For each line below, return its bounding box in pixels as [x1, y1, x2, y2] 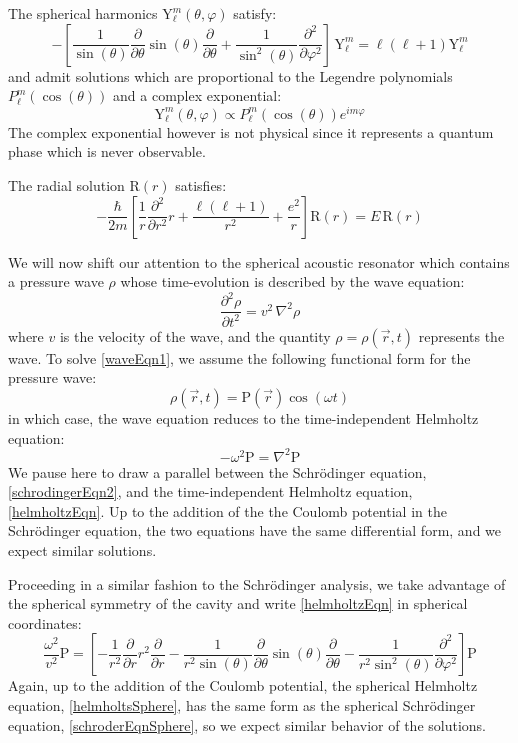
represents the [418, 325, 505, 346]
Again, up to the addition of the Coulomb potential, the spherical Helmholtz [8, 675, 478, 696]
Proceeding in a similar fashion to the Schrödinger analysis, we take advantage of [8, 573, 506, 594]
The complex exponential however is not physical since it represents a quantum [8, 121, 494, 142]
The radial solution [8, 175, 125, 196]
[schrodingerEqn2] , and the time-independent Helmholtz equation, [8, 481, 413, 502]
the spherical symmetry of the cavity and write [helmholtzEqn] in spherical [8, 593, 468, 614]
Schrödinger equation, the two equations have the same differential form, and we [8, 520, 502, 541]
